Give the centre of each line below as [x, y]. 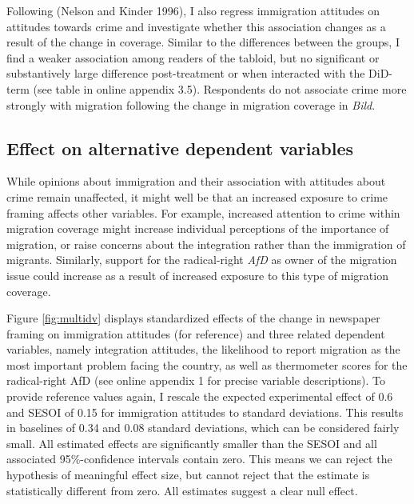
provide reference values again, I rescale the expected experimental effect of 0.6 [200, 396]
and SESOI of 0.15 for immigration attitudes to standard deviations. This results [205, 412]
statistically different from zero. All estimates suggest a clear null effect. [182, 490]
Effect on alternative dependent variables [180, 148]
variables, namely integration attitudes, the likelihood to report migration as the [203, 349]
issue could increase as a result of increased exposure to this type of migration [197, 275]
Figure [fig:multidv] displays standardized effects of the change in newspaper [193, 318]
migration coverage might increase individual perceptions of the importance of [198, 228]
